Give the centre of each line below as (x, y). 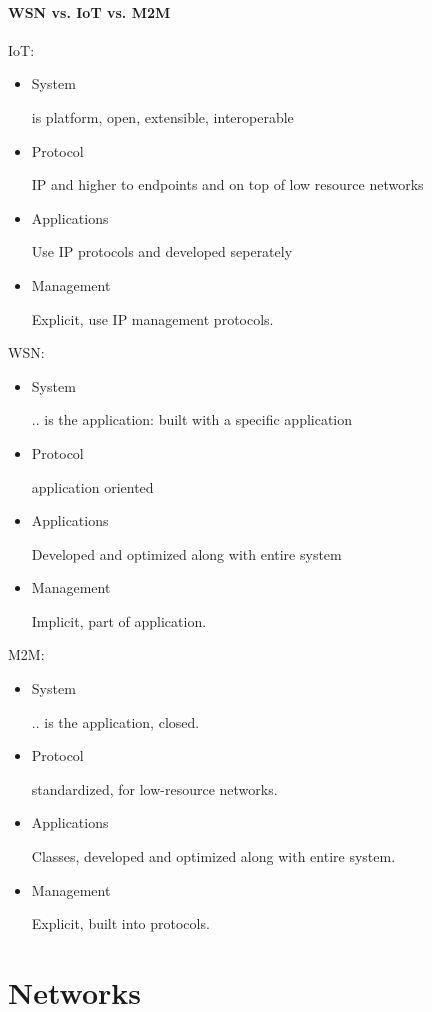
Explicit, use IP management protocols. (152, 318)
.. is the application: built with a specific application (192, 419)
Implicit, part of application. (119, 620)
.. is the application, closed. (115, 721)
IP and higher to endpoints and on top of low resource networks (227, 184)
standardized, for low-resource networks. (154, 788)
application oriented (92, 486)
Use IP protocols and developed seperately (162, 251)
